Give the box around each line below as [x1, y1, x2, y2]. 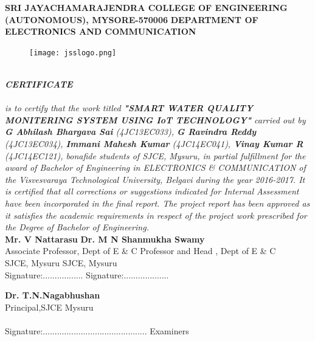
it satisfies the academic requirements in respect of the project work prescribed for [5, 208, 307, 221]
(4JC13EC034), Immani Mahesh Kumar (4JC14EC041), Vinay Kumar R [5, 137, 303, 150]
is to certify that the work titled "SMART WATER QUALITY [5, 102, 254, 114]
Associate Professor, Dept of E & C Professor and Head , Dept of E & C [5, 244, 276, 257]
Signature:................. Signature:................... [5, 268, 169, 281]
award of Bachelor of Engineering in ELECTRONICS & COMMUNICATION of [5, 161, 306, 174]
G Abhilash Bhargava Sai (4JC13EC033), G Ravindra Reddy [5, 125, 257, 138]
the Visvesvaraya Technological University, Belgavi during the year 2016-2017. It [5, 173, 305, 185]
